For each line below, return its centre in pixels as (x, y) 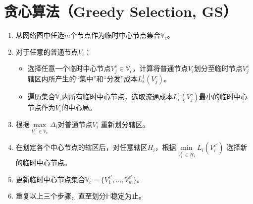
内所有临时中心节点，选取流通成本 (118, 97)
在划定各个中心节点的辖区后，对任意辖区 (81, 147)
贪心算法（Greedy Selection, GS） (121, 11)
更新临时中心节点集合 (50, 179)
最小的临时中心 (224, 97)
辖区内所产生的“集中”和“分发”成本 (83, 79)
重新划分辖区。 (125, 124)
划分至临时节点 (218, 68)
